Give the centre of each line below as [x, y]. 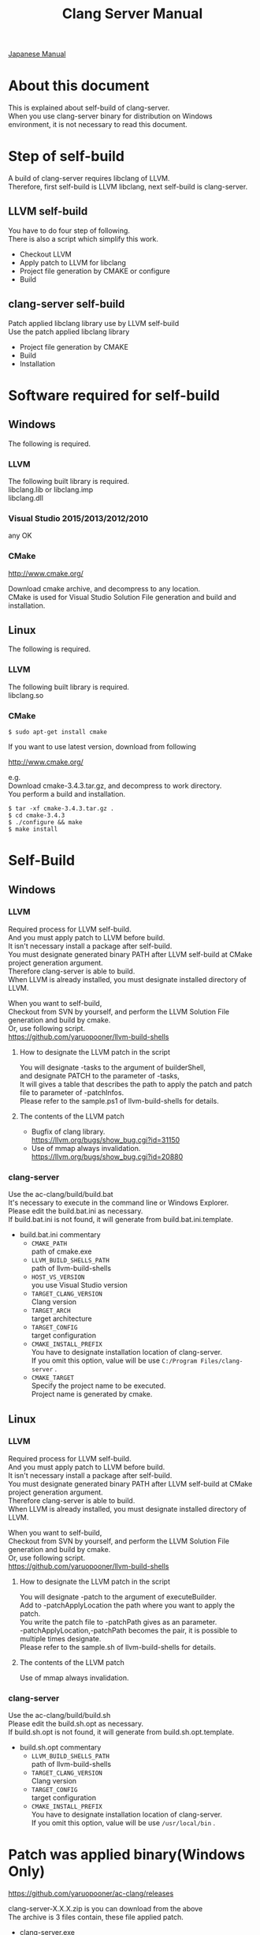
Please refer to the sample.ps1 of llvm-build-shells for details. [119, 1101]
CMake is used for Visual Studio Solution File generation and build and [122, 597]
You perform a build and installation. [67, 793]
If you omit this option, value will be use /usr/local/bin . [123, 1823]
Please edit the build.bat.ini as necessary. [76, 1211]
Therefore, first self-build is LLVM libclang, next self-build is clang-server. [128, 187]
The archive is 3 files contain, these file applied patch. [96, 1917]
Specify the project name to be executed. [98, 1386]
